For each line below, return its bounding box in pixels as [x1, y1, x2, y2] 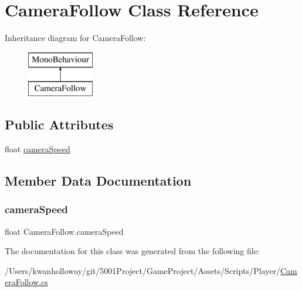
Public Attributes [5, 115, 114, 133]
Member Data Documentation [5, 172, 192, 190]
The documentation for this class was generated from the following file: [5, 245, 260, 257]
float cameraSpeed [5, 143, 70, 155]
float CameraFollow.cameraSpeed [5, 225, 124, 237]
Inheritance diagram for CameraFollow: [5, 32, 146, 44]
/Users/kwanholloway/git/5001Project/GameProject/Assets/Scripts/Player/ [5, 264, 280, 276]
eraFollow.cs [5, 276, 48, 288]
